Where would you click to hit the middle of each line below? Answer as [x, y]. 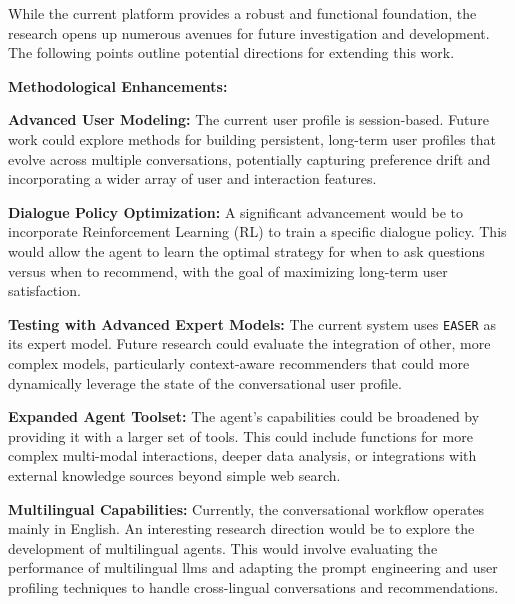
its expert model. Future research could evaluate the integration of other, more [249, 343]
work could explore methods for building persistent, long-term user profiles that [252, 138]
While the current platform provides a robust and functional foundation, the [242, 13]
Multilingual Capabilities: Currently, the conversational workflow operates [246, 508]
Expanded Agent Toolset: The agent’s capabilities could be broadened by [244, 416]
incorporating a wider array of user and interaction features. [192, 178]
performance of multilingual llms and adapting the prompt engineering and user [253, 567]
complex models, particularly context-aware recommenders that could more [239, 362]
